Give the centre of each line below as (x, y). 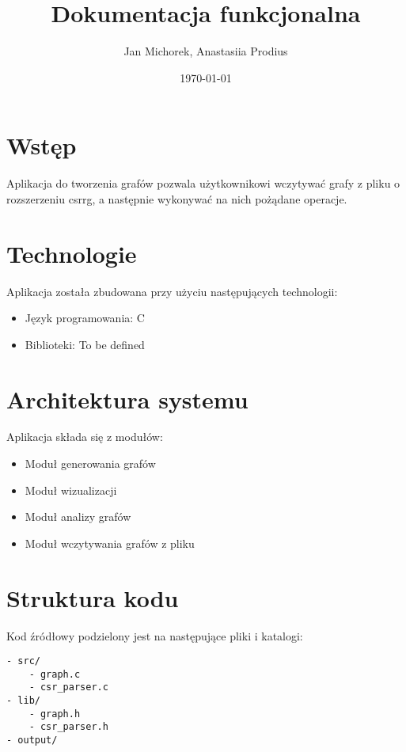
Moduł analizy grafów (78, 517)
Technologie (72, 253)
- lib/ (23, 701)
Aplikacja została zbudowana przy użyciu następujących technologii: (172, 291)
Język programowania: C (85, 318)
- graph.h (55, 714)
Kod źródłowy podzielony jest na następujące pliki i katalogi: (155, 635)
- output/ (32, 741)
